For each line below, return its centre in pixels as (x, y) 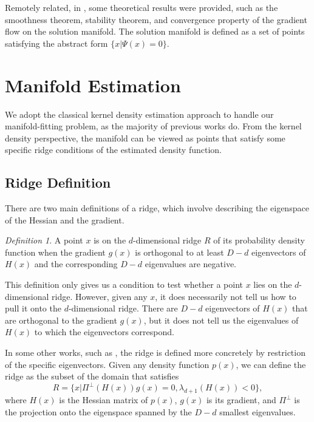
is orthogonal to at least (179, 252)
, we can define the (271, 364)
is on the (110, 240)
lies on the (273, 284)
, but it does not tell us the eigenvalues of (221, 320)
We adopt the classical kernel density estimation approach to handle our (139, 114)
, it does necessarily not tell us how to (226, 296)
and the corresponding (76, 264)
